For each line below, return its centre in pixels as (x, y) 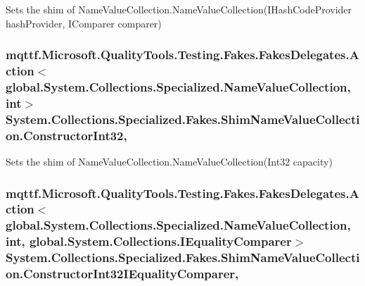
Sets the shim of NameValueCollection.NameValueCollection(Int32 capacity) (169, 162)
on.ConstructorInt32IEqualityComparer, (122, 274)
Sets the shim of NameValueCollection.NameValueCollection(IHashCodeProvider (179, 9)
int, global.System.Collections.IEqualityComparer (149, 241)
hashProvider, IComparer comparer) (84, 23)
